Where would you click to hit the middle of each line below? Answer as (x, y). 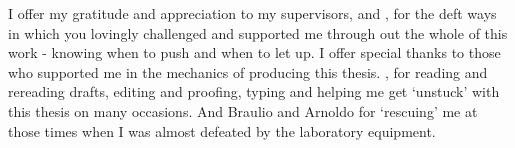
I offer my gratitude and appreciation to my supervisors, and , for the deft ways (252, 13)
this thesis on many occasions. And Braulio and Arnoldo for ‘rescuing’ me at (243, 110)
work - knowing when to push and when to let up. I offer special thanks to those (254, 52)
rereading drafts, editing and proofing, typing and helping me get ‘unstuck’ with (254, 91)
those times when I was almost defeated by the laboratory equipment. (222, 130)
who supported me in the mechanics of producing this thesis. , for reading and (248, 71)
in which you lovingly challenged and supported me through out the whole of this (258, 32)
